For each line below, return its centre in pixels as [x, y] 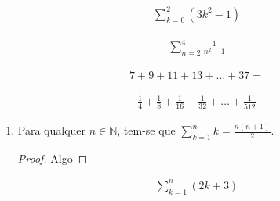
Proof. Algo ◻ [53, 158]
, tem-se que [146, 130]
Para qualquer [52, 130]
